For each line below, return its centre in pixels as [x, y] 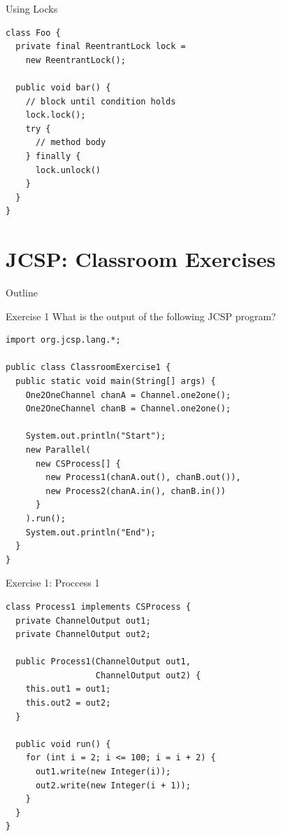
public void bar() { [63, 87]
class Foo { [33, 33]
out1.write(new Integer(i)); [103, 772]
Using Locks [32, 8]
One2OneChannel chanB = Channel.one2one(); [128, 409]
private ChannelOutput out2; [83, 635]
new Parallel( [58, 450]
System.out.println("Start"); [96, 436]
